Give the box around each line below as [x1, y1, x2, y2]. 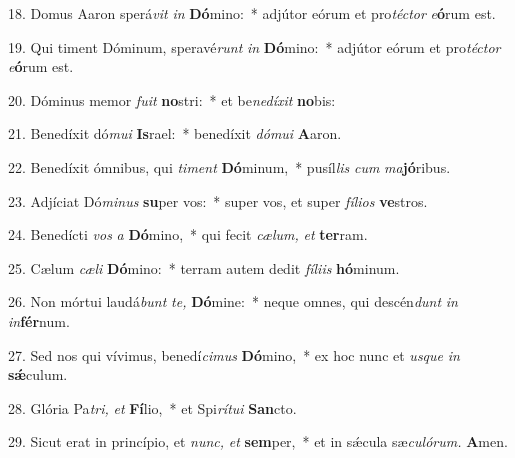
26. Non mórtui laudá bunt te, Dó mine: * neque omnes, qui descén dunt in [8, 291, 458, 312]
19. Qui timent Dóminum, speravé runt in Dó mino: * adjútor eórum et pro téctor [8, 36, 501, 57]
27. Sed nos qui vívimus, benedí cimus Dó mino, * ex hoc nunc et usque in [8, 344, 460, 365]
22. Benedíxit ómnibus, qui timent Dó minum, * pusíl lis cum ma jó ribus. [8, 156, 451, 177]
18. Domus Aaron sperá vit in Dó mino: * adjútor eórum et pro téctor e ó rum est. [8, 3, 496, 23]
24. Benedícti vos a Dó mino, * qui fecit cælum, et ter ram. [8, 224, 368, 245]
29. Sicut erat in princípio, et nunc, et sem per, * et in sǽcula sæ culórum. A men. [8, 431, 508, 452]
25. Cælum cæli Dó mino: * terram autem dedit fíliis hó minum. [8, 257, 400, 278]
